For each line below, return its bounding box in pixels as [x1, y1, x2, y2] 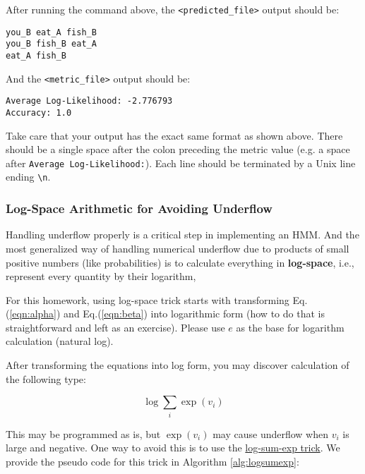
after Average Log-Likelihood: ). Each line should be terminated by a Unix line [6, 155, 356, 170]
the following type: [6, 371, 86, 386]
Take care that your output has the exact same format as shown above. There [6, 128, 343, 142]
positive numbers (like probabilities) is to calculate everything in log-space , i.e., [6, 255, 354, 269]
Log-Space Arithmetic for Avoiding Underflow [6, 200, 273, 217]
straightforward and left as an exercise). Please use [6, 320, 225, 334]
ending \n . [6, 169, 51, 184]
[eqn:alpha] [9, 306, 56, 321]
